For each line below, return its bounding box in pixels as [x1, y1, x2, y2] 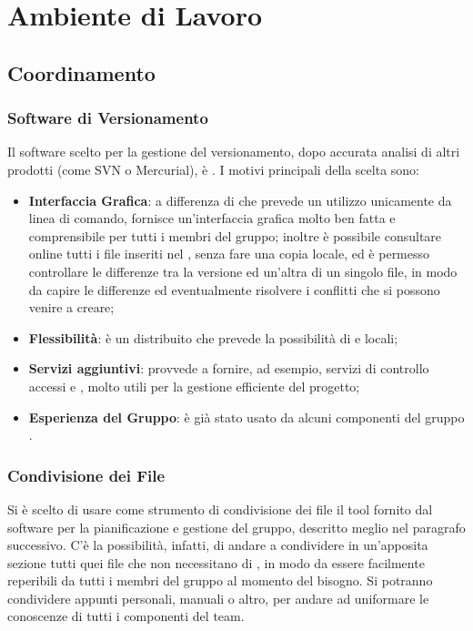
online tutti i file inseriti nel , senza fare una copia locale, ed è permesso [28, 244, 430, 263]
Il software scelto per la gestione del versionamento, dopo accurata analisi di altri [7, 142, 460, 161]
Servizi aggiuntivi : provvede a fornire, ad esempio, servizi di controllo [28, 359, 429, 378]
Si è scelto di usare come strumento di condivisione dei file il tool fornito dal [7, 499, 433, 518]
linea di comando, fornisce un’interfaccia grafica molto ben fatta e [28, 209, 396, 228]
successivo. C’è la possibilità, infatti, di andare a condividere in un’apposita [7, 535, 428, 555]
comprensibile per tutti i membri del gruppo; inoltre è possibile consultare [28, 226, 442, 245]
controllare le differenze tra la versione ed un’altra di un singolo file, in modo [28, 261, 458, 280]
